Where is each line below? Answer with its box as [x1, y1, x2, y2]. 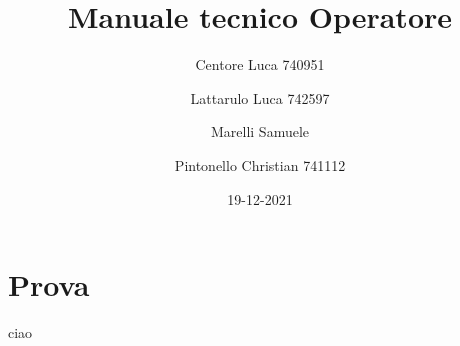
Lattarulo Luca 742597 [190, 87, 330, 108]
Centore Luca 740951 [195, 54, 325, 75]
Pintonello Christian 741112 [174, 154, 346, 175]
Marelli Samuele [210, 121, 310, 142]
